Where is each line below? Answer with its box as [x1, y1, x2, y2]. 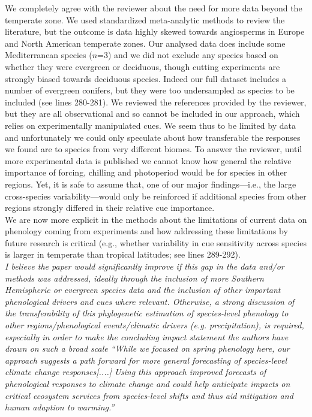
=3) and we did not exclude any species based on [97, 49, 278, 61]
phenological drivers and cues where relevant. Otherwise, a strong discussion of [5, 295, 295, 307]
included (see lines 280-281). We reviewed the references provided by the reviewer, [5, 95, 307, 108]
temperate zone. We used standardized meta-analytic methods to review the [5, 13, 285, 26]
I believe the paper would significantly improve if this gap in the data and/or [5, 260, 284, 273]
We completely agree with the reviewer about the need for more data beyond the [5, 2, 302, 14]
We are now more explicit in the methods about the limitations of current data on [5, 213, 307, 225]
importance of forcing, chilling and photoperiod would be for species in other [5, 166, 287, 179]
